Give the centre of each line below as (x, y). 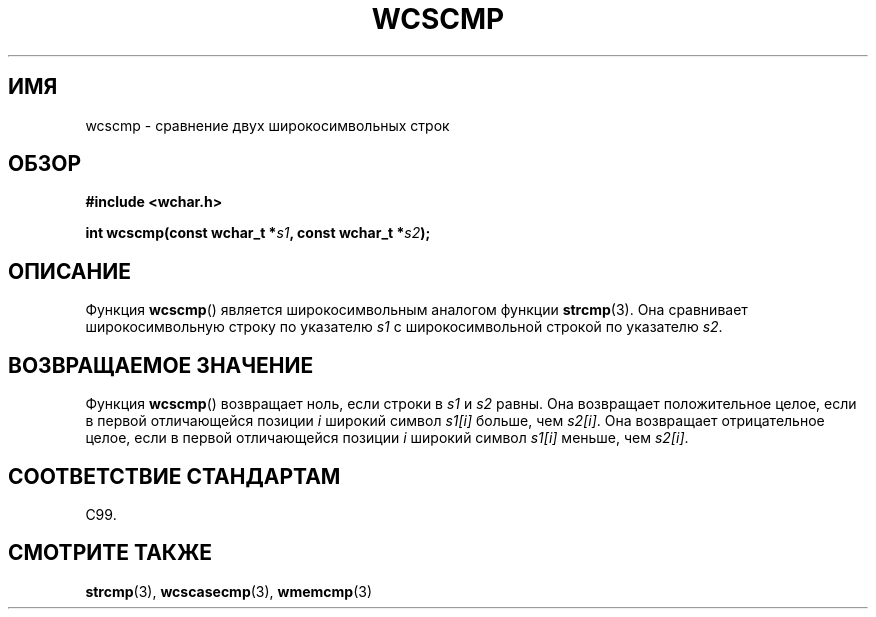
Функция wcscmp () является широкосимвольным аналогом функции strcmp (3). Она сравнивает (416, 310)
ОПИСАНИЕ (69, 271)
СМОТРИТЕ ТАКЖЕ (110, 553)
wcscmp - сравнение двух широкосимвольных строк (267, 125)
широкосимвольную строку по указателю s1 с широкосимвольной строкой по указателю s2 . (404, 327)
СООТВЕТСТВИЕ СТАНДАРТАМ (174, 476)
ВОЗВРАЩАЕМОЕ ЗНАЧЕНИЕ (161, 365)
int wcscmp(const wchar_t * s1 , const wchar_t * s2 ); (258, 233)
